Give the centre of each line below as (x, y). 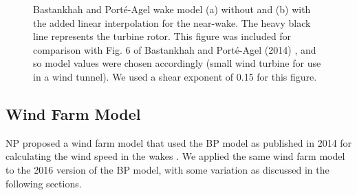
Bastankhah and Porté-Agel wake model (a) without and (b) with (172, 9)
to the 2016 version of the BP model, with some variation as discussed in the (167, 169)
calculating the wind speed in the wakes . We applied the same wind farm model (175, 156)
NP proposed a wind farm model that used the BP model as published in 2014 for (179, 142)
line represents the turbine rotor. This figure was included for (162, 36)
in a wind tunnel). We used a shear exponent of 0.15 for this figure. (175, 76)
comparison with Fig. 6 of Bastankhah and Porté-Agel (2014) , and (175, 49)
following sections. (44, 183)
